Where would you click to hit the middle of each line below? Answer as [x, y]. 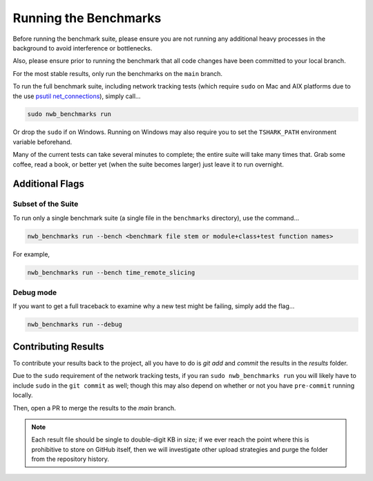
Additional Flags [48, 184]
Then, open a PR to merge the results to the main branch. [94, 408]
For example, [31, 254]
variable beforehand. [42, 142]
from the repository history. [70, 459]
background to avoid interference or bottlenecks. [83, 48]
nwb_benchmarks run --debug [75, 324]
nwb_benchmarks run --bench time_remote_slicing [111, 272]
